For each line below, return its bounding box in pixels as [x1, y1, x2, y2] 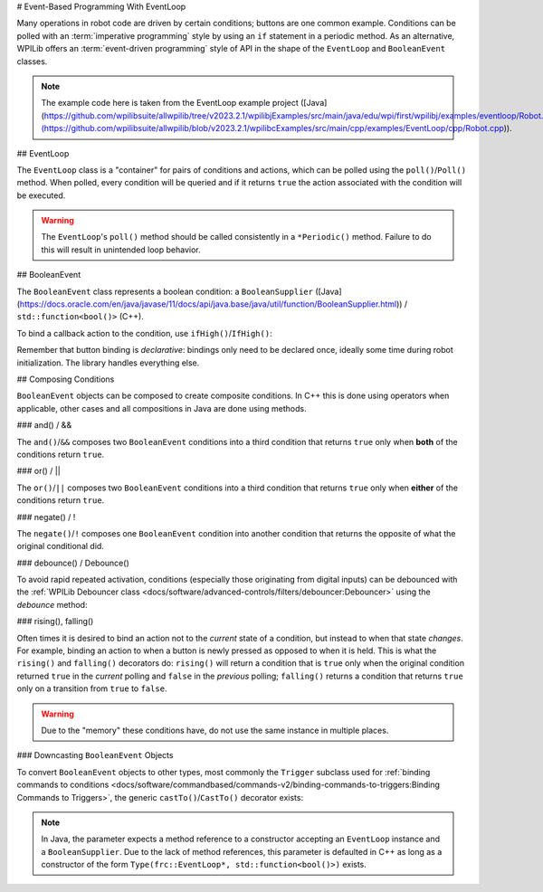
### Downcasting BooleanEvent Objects [16, 750, 174, 761]
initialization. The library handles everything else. [16, 357, 200, 368]
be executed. [16, 190, 66, 201]
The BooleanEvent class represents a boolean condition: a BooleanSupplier [16, 286, 314, 297]
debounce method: [16, 599, 88, 610]
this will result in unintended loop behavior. [41, 244, 201, 255]
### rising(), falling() [16, 616, 94, 627]
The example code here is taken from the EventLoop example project [41, 98, 299, 109]
